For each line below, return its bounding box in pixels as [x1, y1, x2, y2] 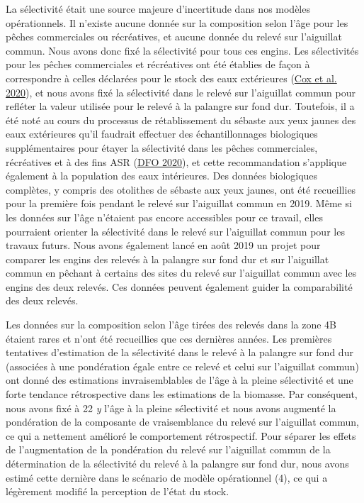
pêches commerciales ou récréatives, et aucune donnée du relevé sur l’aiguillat [6, 29, 342, 44]
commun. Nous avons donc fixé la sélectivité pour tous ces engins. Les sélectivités [6, 43, 359, 57]
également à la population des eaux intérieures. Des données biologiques [6, 168, 318, 183]
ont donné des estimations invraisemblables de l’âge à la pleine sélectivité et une [6, 372, 353, 387]
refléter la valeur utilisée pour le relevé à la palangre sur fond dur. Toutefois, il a [6, 99, 355, 114]
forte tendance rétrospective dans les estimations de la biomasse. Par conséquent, [6, 387, 358, 402]
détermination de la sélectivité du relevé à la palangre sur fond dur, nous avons [6, 456, 349, 470]
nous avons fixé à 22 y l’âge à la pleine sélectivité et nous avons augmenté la [6, 400, 336, 415]
